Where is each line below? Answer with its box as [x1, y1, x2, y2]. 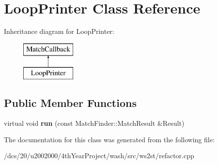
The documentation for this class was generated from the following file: [4, 134, 215, 144]
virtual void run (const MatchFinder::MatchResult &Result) [4, 118, 185, 128]
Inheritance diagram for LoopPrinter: [4, 26, 114, 36]
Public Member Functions [4, 95, 137, 110]
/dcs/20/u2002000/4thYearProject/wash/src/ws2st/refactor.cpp [4, 150, 194, 161]
